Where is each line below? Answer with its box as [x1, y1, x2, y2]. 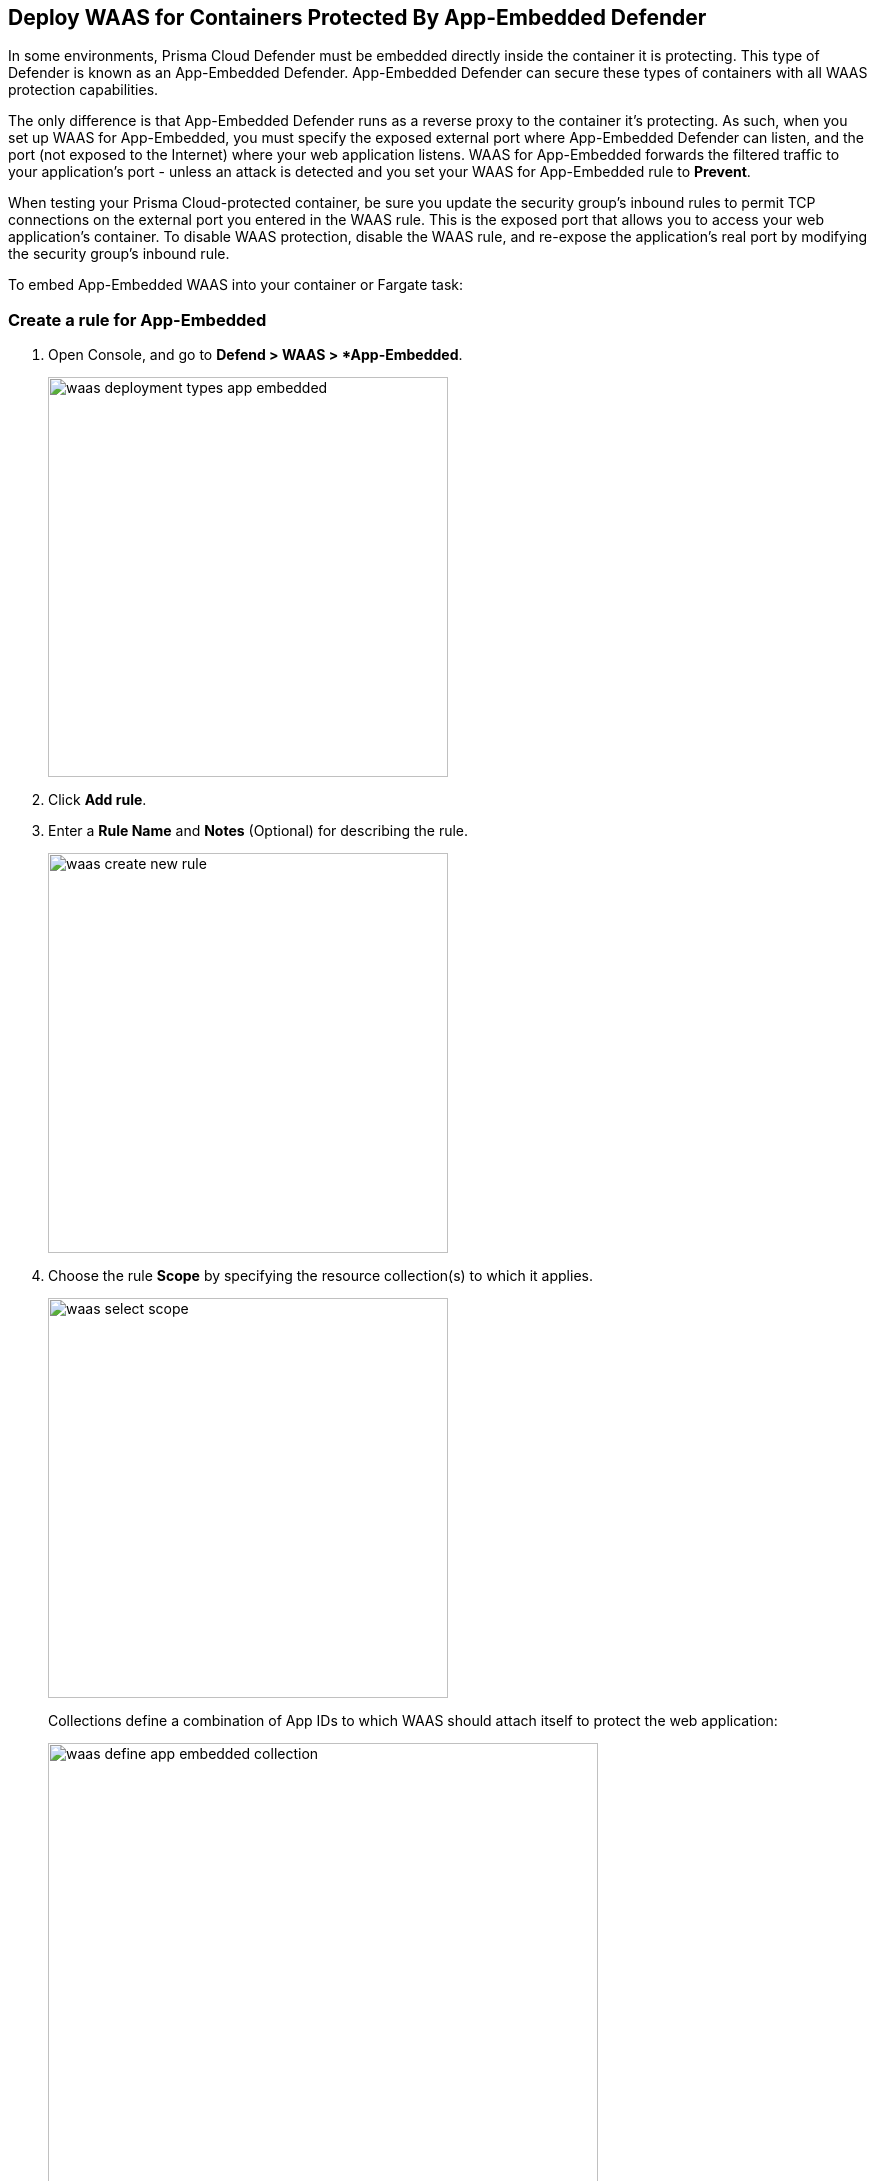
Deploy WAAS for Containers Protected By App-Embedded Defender [8, 5, 707, 30]
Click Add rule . [48, 791, 147, 809]
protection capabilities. [8, 81, 159, 99]
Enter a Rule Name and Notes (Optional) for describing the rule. [48, 822, 469, 840]
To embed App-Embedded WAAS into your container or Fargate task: [8, 276, 464, 294]
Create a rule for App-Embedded [8, 309, 267, 330]
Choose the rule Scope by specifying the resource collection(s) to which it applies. [48, 1267, 593, 1285]
